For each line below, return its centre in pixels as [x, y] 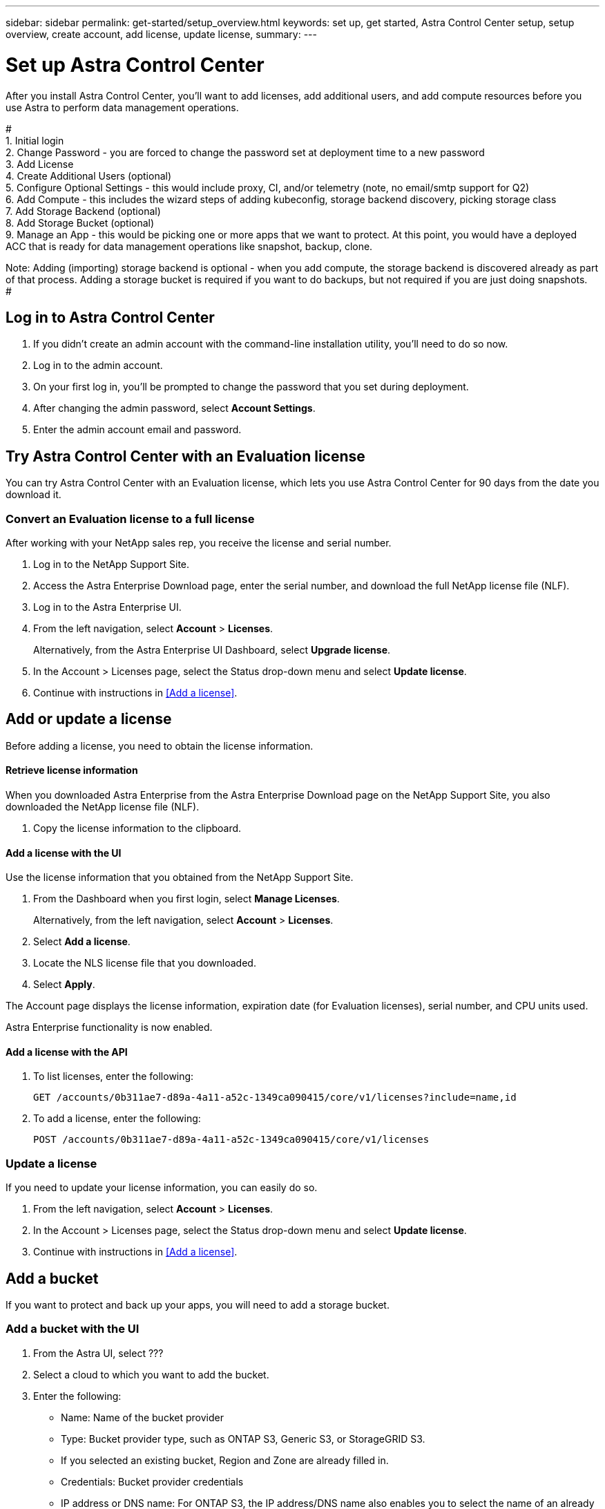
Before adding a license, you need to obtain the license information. [160, 746]
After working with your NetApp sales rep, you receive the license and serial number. [199, 542]
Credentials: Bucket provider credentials [152, 1481]
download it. [33, 495]
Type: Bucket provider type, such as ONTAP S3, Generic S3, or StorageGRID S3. [243, 1439]
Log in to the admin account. [98, 366]
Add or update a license [89, 719]
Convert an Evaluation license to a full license [130, 519]
